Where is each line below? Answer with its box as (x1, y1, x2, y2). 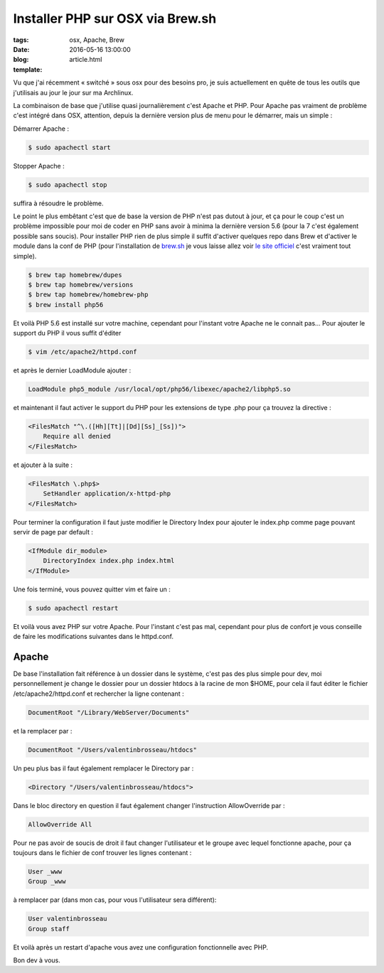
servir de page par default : (13, 527, 94, 536)
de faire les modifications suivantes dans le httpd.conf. (13, 633, 174, 641)
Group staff (28, 925, 70, 932)
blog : (13, 55, 29, 64)
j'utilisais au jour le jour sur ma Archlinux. (13, 88, 134, 97)
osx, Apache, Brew (69, 36, 124, 44)
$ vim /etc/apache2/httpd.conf (28, 348, 138, 356)
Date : (13, 45, 30, 53)
